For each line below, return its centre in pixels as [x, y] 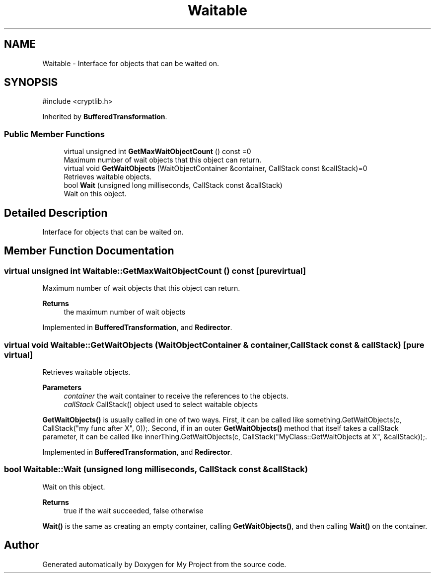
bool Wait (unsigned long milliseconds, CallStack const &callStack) [173, 185]
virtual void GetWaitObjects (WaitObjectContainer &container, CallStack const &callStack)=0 [216, 168]
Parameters [62, 387]
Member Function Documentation [89, 251]
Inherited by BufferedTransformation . [105, 117]
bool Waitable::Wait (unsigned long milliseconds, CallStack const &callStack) [156, 469]
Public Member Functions [54, 134]
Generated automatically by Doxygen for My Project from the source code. [164, 564]
